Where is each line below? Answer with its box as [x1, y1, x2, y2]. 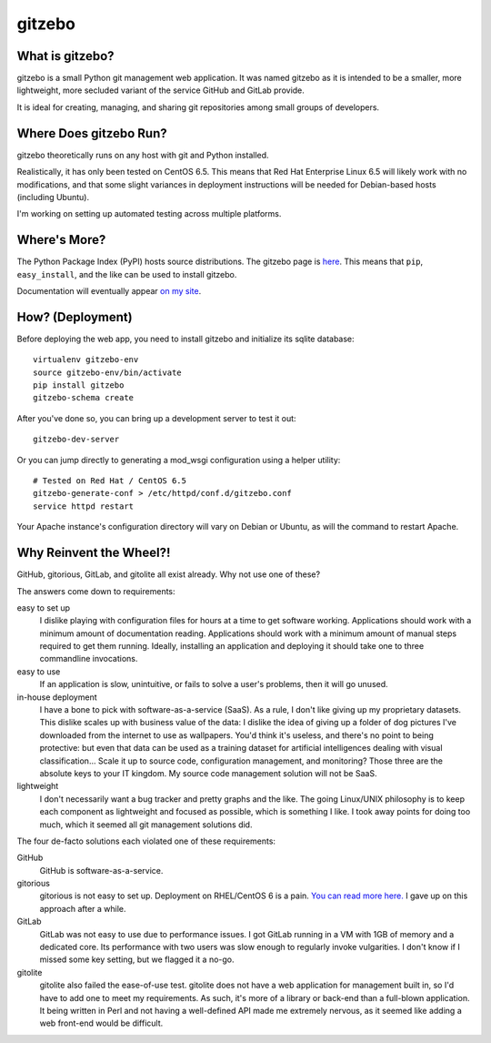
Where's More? [16, 232, 106, 248]
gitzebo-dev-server [33, 434, 120, 445]
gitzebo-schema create [33, 392, 135, 403]
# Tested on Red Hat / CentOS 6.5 [33, 476, 186, 486]
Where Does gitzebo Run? [16, 126, 167, 141]
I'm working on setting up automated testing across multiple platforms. [16, 208, 282, 219]
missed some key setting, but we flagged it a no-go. [39, 954, 235, 965]
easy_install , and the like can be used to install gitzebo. [16, 268, 237, 279]
